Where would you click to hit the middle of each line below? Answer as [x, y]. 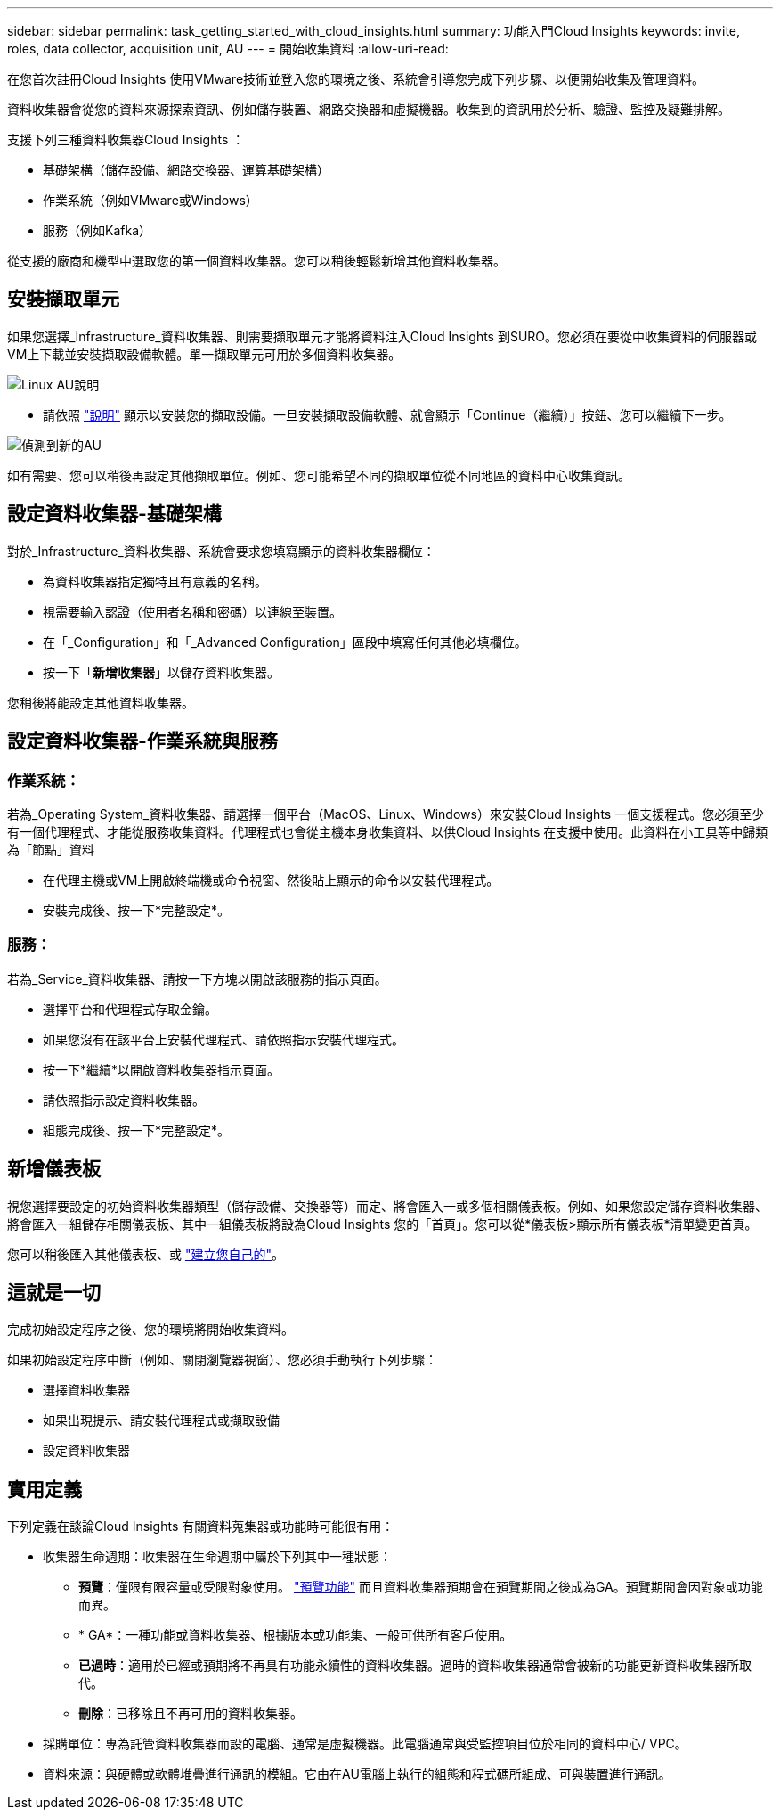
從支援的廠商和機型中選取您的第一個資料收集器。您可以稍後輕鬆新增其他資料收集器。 [256, 261]
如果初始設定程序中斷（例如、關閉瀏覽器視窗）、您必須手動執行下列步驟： [222, 1360]
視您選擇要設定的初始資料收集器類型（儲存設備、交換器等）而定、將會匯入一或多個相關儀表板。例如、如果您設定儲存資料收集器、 [387, 1206]
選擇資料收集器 [86, 1390]
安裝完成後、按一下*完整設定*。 [137, 910]
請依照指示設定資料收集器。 [124, 1100]
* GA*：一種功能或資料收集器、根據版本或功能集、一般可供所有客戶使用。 [296, 1635]
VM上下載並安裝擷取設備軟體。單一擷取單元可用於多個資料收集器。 [204, 354]
